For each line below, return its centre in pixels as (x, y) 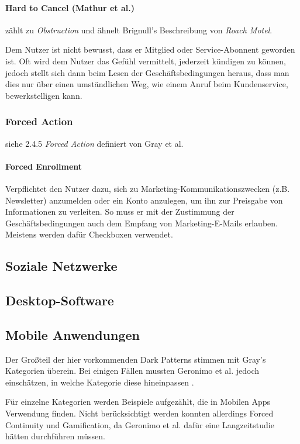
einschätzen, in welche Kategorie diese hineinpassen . (100, 382)
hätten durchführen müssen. (55, 436)
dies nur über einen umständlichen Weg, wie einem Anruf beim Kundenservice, (147, 84)
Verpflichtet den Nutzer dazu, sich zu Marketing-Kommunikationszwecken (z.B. (148, 188)
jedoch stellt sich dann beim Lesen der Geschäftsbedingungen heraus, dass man (147, 72)
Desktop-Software (60, 300)
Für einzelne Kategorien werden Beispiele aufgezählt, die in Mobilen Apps (138, 402)
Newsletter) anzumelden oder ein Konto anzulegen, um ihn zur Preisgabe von (144, 200)
